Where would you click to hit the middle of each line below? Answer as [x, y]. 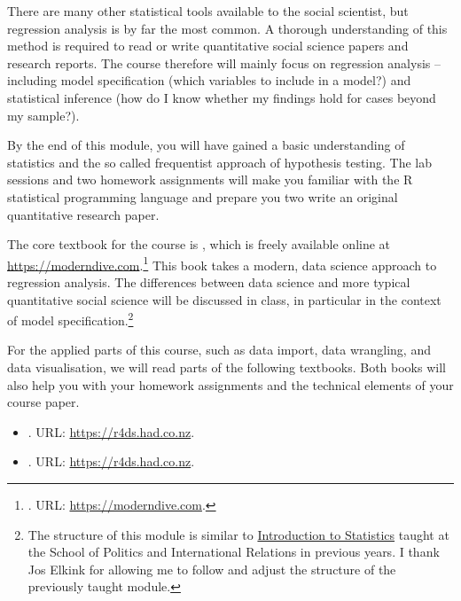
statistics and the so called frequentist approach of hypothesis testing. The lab [220, 162]
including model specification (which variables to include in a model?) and [209, 80]
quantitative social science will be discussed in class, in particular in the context [224, 299]
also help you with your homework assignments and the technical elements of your [230, 384]
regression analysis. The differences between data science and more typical [209, 281]
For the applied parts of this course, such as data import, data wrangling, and [219, 350]
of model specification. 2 [70, 319]
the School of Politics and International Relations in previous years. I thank [234, 552]
